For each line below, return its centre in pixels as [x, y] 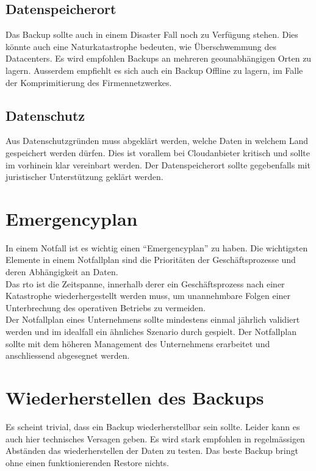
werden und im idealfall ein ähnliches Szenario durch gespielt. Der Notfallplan [151, 332]
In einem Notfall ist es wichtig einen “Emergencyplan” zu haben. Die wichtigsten [157, 247]
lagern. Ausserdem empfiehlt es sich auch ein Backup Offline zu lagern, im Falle [154, 70]
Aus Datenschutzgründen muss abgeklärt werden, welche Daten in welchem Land [157, 141]
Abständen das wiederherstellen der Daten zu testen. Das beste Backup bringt [152, 451]
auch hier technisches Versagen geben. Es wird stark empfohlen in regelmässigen [155, 438]
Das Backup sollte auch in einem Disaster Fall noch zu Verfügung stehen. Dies [152, 34]
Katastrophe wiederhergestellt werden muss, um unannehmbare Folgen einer [148, 296]
